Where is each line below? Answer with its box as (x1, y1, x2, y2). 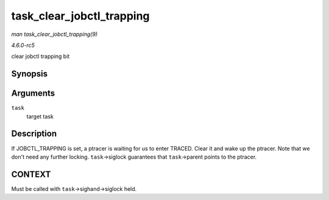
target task (26, 113, 54, 120)
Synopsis (11, 69, 48, 79)
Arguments (11, 88, 55, 99)
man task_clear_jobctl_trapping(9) (11, 30, 97, 38)
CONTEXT (11, 169, 51, 179)
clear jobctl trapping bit (11, 52, 70, 60)
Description (11, 129, 57, 139)
